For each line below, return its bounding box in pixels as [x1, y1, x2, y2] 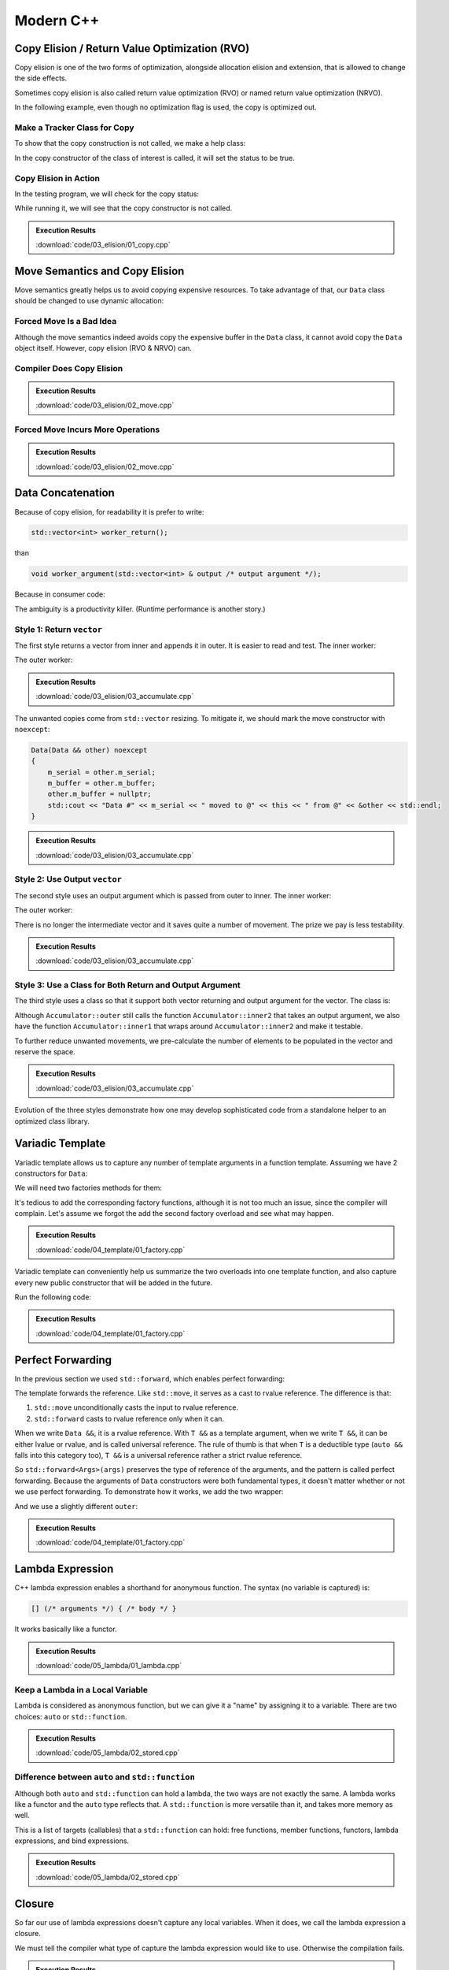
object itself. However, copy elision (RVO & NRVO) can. [14, 343, 192, 352]
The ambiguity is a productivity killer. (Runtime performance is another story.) [14, 604, 267, 614]
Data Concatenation [14, 486, 116, 500]
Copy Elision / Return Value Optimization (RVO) [14, 42, 250, 55]
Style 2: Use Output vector [14, 874, 122, 885]
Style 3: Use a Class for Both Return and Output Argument [14, 979, 241, 991]
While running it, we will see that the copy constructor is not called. [14, 203, 233, 213]
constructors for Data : [14, 1169, 88, 1178]
